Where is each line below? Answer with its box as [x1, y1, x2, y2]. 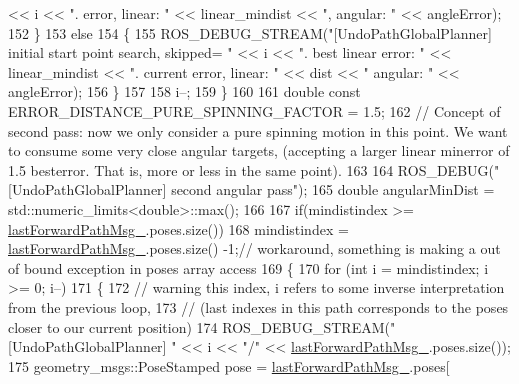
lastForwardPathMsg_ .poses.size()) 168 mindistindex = [8, 218, 349, 239]
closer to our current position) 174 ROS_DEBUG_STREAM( [8, 316, 390, 337]
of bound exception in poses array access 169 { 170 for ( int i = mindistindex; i [8, 257, 489, 278]
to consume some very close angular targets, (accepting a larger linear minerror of [8, 140, 510, 161]
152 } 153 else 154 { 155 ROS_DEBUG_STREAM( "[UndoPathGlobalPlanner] [8, 22, 492, 43]
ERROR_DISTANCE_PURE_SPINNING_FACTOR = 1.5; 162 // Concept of [8, 100, 501, 121]
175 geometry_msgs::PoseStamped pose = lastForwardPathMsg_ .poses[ [8, 355, 450, 376]
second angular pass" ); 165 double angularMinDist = [171, 179, 495, 200]
